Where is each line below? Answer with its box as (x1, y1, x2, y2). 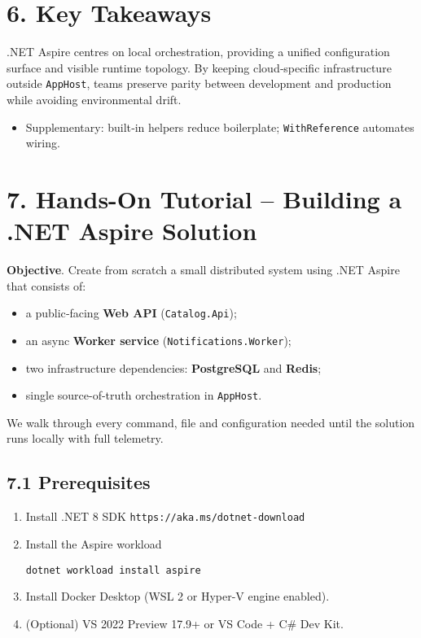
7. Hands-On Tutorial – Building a (7, 182, 402, 215)
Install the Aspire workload (25, 535, 162, 552)
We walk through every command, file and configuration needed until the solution (7, 413, 415, 430)
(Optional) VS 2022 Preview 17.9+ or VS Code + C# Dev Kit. (25, 614, 344, 631)
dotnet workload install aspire (25, 564, 201, 576)
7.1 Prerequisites (7, 470, 151, 495)
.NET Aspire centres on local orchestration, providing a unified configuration (7, 43, 390, 60)
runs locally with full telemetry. (7, 430, 164, 447)
